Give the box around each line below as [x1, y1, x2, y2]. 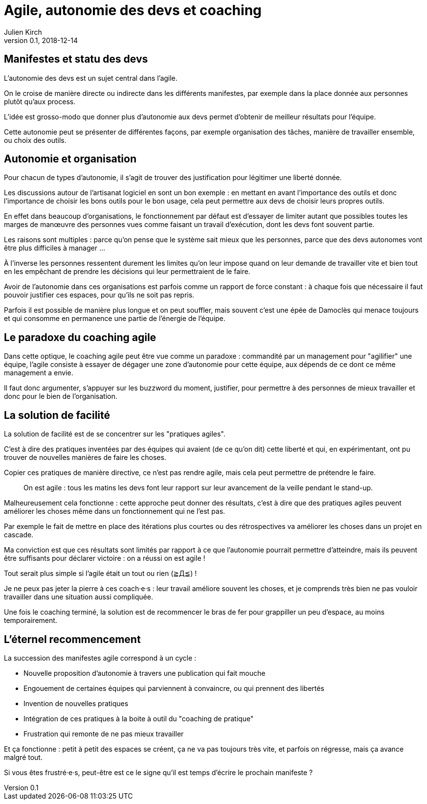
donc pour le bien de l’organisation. [4, 392, 117, 401]
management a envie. [4, 368, 73, 377]
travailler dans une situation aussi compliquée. [4, 593, 153, 601]
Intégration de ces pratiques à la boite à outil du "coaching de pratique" [23, 714, 254, 723]
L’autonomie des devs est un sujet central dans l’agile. [4, 73, 178, 82]
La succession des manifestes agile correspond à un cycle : [4, 653, 197, 662]
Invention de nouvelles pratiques [23, 699, 129, 708]
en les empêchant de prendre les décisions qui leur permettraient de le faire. [4, 267, 250, 276]
